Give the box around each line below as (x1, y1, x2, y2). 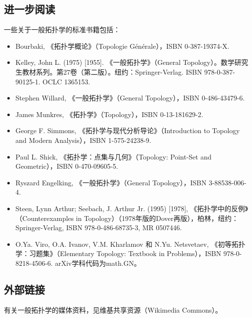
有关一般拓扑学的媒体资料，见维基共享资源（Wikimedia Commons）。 (4, 304, 222, 315)
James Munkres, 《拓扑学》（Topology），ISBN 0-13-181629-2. (15, 109, 203, 119)
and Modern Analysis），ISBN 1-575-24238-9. (15, 135, 151, 145)
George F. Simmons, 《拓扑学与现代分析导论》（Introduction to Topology (15, 125, 240, 136)
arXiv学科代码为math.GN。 (55, 258, 141, 268)
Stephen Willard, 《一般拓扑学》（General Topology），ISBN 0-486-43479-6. (15, 93, 245, 103)
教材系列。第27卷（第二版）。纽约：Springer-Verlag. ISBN (22, 66, 202, 77)
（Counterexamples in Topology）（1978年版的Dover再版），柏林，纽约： (15, 213, 239, 223)
